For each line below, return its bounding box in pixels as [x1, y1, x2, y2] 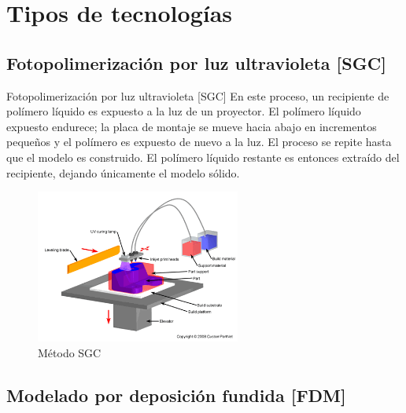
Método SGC [38, 344, 101, 360]
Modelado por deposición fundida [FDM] [6, 382, 346, 407]
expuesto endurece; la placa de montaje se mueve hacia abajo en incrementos [6, 118, 377, 134]
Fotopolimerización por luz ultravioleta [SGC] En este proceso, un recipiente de [6, 87, 389, 104]
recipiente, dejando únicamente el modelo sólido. [6, 164, 240, 181]
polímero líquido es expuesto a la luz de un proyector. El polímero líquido [6, 103, 361, 119]
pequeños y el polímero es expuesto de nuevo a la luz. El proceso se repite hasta [6, 133, 392, 150]
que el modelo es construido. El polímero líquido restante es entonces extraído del [6, 148, 400, 165]
